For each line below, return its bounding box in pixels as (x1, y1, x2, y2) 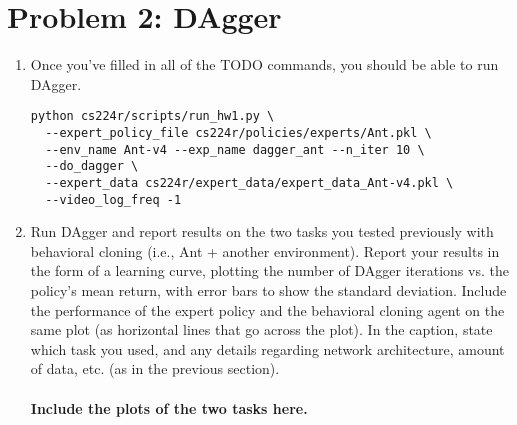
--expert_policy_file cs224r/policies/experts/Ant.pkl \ (45, 125, 432, 140)
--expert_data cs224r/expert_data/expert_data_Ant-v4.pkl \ (45, 175, 454, 190)
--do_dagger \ (45, 159, 139, 174)
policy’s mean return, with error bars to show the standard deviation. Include (30, 280, 507, 301)
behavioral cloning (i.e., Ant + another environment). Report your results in (30, 240, 500, 261)
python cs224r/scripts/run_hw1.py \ (30, 109, 275, 124)
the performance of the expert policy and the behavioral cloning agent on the (30, 299, 505, 320)
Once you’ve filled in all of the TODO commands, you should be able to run (30, 54, 499, 75)
